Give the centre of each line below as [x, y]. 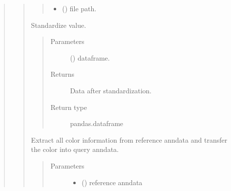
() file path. [79, 8]
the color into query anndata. [75, 149]
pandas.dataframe [97, 123]
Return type [69, 107]
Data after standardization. [111, 90]
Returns [62, 74]
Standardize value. [59, 25]
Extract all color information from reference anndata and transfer [129, 139]
